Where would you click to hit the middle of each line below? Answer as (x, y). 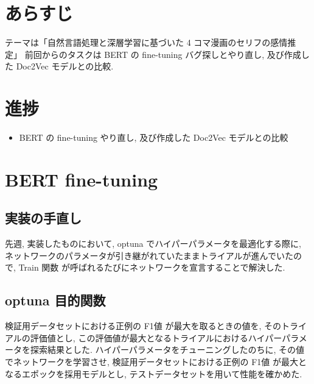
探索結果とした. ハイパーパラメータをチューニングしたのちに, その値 (167, 350)
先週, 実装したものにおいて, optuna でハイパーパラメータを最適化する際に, (153, 244)
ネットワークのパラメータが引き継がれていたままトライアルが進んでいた (149, 255)
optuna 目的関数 (55, 300)
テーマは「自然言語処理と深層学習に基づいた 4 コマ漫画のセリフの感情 (146, 42)
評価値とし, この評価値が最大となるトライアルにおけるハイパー (156, 337)
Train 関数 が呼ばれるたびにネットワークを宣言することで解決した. (152, 267)
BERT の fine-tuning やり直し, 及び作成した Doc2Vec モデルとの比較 (154, 137)
